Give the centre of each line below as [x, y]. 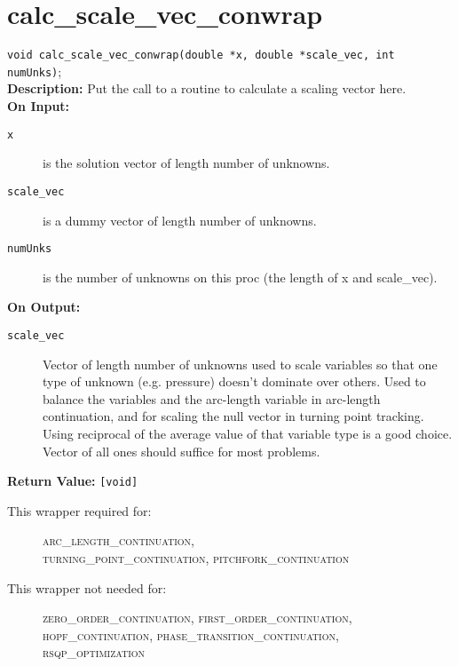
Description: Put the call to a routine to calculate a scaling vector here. [207, 88]
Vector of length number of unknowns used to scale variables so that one [240, 364]
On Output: [44, 307]
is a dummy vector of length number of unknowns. [180, 220]
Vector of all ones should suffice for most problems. [182, 451]
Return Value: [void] [73, 481]
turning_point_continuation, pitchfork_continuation [196, 558]
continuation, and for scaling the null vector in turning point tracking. [233, 416]
